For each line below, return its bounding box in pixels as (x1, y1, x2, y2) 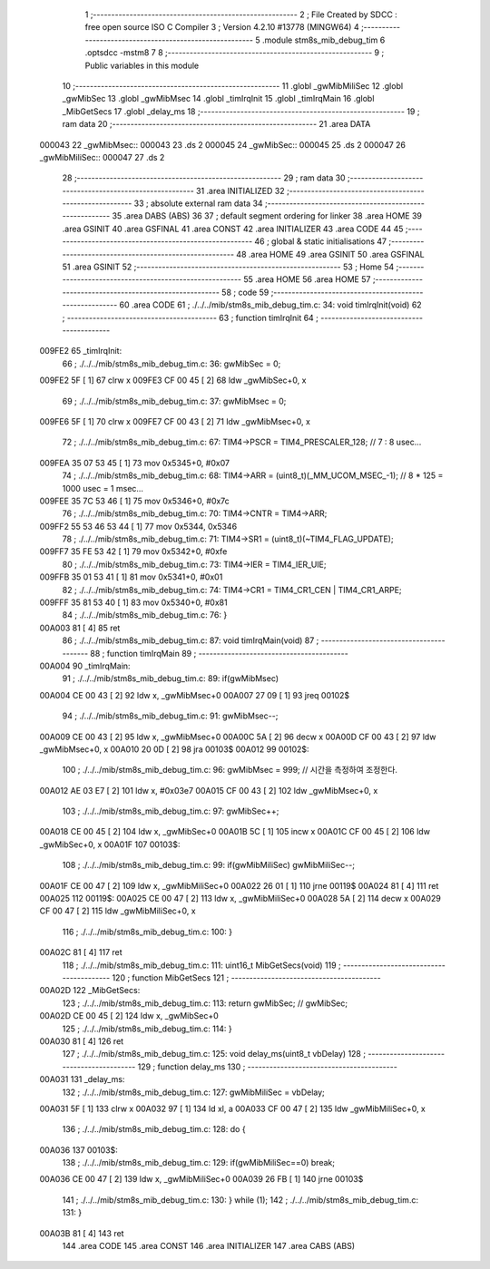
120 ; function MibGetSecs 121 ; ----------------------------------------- (112, 972, 381, 983)
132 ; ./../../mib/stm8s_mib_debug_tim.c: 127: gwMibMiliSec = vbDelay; (62, 1087, 326, 1098)
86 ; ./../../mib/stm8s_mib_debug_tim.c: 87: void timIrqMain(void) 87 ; (62, 635, 319, 646)
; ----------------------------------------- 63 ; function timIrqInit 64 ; (62, 312, 319, 323)
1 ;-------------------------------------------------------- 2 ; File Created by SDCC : (84, 9, 398, 20)
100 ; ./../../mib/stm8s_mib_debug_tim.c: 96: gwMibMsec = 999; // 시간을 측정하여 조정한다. (62, 765, 398, 776)
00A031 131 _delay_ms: (39, 1074, 125, 1085)
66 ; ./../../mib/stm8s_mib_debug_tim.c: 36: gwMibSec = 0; (62, 358, 281, 369)
